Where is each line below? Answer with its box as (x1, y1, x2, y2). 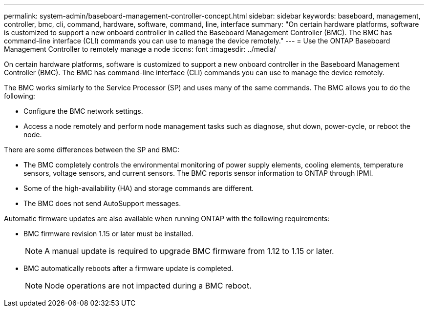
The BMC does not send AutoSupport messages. (23, 199, 181, 207)
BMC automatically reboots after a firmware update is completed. (23, 264, 234, 272)
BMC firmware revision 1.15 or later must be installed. (23, 229, 193, 238)
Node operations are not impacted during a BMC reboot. (44, 281, 252, 290)
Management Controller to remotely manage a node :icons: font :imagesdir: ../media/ (4, 45, 276, 53)
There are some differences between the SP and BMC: (4, 145, 180, 154)
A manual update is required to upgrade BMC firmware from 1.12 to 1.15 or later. (44, 246, 334, 256)
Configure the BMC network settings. (23, 107, 143, 115)
